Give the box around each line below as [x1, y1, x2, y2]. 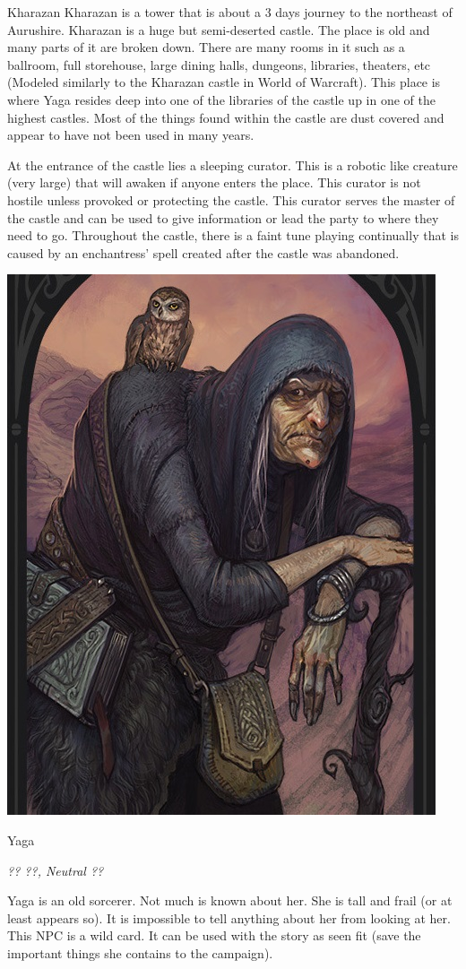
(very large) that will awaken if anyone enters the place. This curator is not [7, 173, 421, 192]
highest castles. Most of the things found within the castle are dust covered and [7, 108, 444, 126]
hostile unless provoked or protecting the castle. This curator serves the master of [7, 190, 455, 209]
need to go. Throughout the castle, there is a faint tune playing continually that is [7, 226, 459, 245]
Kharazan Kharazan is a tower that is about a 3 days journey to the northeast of [7, 3, 453, 21]
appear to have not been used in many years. [7, 125, 255, 144]
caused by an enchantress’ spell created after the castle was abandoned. [7, 243, 400, 262]
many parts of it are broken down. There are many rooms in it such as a [7, 38, 405, 56]
